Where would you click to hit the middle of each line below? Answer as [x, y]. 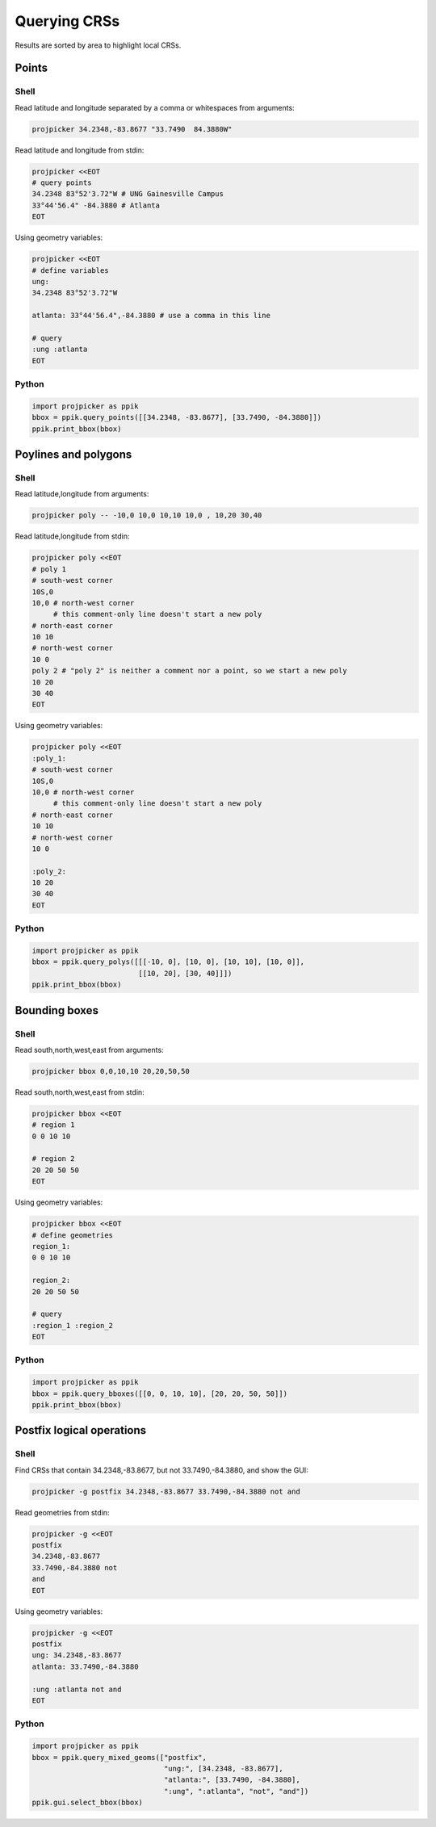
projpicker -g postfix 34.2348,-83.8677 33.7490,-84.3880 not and [166, 1491]
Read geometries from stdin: [62, 1512]
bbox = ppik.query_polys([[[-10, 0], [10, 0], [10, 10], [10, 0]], [168, 962]
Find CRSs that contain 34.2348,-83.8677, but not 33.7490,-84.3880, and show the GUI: [161, 1470]
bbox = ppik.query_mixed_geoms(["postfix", [119, 1757]
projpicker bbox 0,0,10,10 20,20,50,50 [111, 1071]
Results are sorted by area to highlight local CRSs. [98, 45]
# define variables [70, 270]
